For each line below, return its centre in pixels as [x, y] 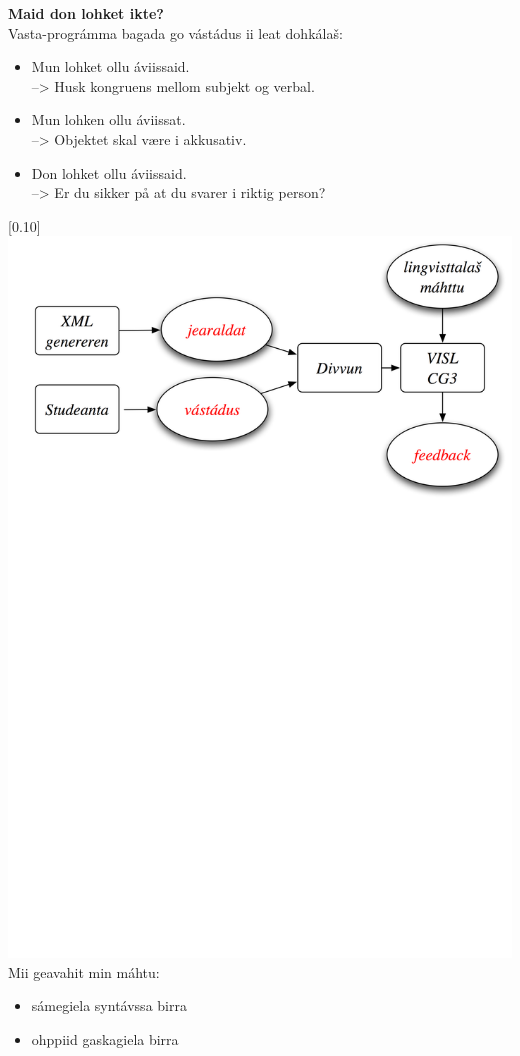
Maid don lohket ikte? [86, 13]
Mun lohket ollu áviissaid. [110, 66]
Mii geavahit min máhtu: [84, 971]
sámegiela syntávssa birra [109, 1005]
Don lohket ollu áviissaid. [109, 172]
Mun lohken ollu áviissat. [108, 119]
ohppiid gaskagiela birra [105, 1038]
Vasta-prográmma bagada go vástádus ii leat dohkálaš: [175, 32]
